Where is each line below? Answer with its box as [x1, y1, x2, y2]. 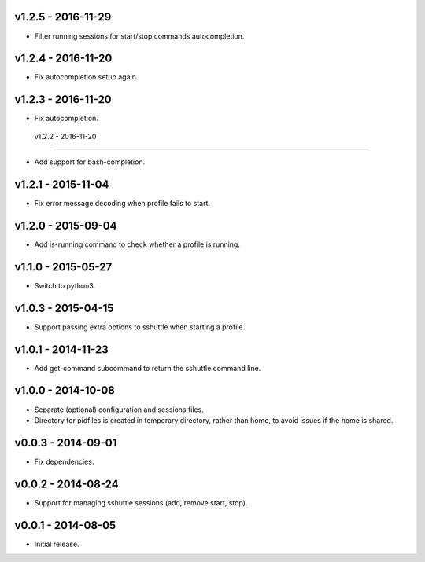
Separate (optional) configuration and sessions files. [34, 405, 204, 414]
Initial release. [34, 539, 79, 549]
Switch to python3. [34, 281, 96, 290]
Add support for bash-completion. [34, 157, 146, 167]
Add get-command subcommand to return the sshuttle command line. [34, 363, 261, 373]
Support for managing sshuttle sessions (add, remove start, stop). [34, 498, 248, 507]
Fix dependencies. [34, 457, 94, 466]
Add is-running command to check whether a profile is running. [34, 240, 240, 249]
